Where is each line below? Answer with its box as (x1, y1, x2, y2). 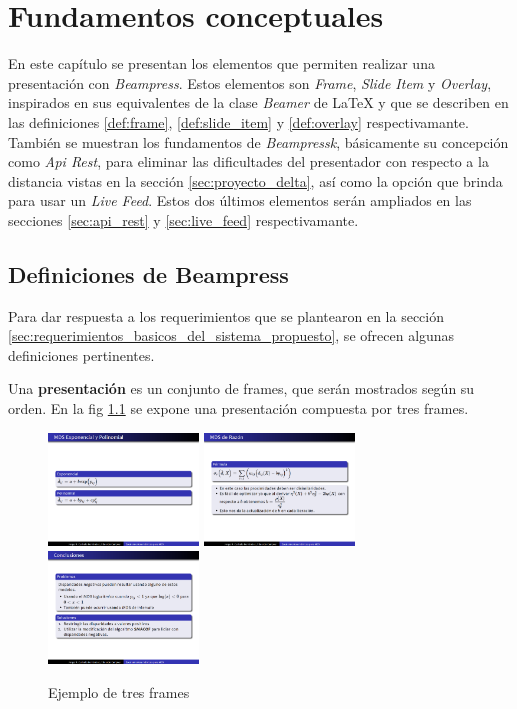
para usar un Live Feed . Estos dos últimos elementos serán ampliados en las (8, 190, 472, 211)
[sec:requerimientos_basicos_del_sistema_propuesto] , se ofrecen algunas (8, 325, 455, 346)
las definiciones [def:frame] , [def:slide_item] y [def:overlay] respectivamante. (8, 111, 469, 132)
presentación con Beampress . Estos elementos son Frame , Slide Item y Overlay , (8, 72, 492, 93)
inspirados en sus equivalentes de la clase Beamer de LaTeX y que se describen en (8, 92, 509, 113)
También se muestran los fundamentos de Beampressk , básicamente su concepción (8, 131, 509, 152)
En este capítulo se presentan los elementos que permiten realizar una (8, 53, 435, 74)
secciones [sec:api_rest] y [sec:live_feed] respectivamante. (8, 209, 359, 230)
